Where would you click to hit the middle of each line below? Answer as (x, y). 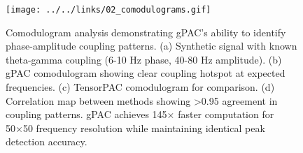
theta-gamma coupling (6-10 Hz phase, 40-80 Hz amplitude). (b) (144, 59)
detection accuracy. (47, 141)
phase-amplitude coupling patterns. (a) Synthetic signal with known (151, 46)
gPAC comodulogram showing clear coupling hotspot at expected (146, 73)
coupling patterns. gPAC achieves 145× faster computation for (140, 114)
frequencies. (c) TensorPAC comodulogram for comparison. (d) (140, 87)
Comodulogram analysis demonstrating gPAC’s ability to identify (146, 32)
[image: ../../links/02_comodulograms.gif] (108, 10)
